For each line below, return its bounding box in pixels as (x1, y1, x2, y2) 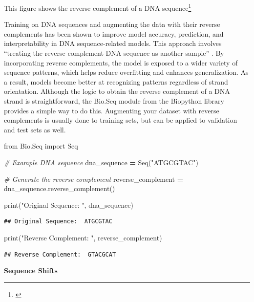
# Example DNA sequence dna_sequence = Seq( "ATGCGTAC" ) (4, 157, 198, 167)
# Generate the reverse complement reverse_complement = (4, 173, 184, 184)
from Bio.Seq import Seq (4, 141, 78, 151)
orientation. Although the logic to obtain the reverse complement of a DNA (4, 86, 230, 96)
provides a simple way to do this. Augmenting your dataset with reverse (4, 105, 219, 115)
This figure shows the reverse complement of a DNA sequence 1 (4, 1, 191, 13)
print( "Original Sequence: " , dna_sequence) (4, 199, 134, 210)
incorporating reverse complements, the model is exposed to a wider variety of (4, 57, 238, 67)
